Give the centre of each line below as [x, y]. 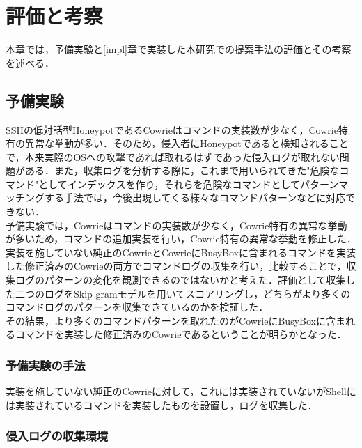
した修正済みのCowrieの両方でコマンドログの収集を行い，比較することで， [176, 266]
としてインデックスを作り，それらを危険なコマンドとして [169, 184]
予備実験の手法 [46, 365]
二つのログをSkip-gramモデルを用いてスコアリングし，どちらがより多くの [183, 293]
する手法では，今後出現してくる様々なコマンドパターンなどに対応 [195, 198]
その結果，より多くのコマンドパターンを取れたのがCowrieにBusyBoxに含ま [175, 320]
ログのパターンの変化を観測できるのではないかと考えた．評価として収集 [180, 280]
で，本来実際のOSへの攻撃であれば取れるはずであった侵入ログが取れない [173, 156]
